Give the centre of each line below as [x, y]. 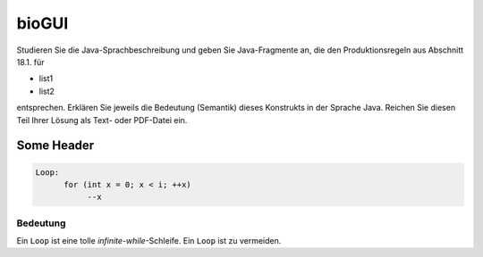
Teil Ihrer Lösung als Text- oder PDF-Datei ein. [102, 120]
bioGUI [42, 23]
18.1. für [30, 62]
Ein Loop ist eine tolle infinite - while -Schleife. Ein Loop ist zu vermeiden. [149, 241]
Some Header [55, 146]
